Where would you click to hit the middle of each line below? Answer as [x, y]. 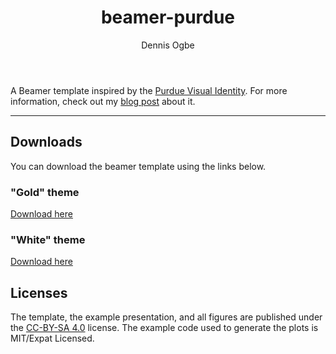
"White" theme [48, 239]
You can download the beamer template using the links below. [138, 166]
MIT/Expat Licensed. [52, 338]
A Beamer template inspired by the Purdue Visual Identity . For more [149, 90]
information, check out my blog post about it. [103, 101]
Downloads [46, 142]
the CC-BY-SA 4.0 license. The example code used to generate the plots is [164, 328]
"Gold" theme [45, 192]
